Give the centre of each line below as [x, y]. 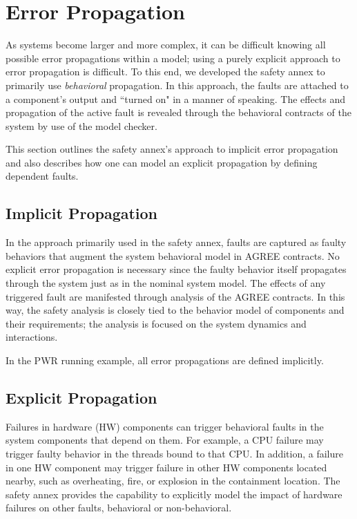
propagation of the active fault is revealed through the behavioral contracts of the [178, 112]
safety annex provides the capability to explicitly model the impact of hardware [174, 494]
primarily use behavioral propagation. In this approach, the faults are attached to [177, 85]
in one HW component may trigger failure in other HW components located [166, 467]
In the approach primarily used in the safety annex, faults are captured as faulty [176, 242]
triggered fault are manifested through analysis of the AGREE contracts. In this [175, 296]
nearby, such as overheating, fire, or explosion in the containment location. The [173, 481]
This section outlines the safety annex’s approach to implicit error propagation [172, 149]
